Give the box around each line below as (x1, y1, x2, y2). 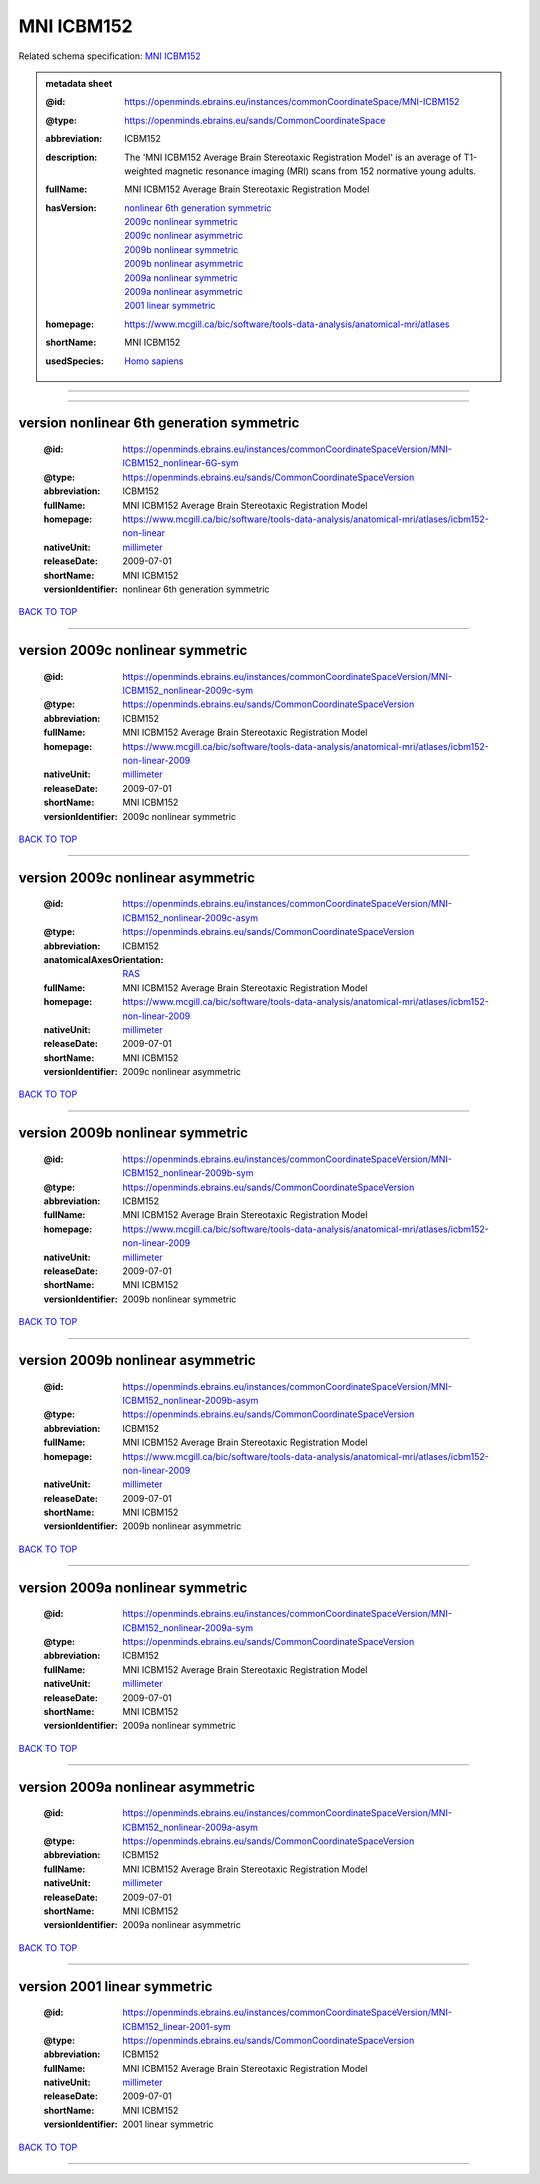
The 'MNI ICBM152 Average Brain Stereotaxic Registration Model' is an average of (124, 151, 462, 163)
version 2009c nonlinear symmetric (18, 642, 248, 659)
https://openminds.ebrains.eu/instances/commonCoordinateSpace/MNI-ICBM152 (124, 96, 460, 108)
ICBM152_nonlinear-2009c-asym (122, 911, 259, 924)
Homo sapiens (124, 355, 184, 367)
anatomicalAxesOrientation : (43, 953, 164, 965)
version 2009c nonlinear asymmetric (18, 869, 255, 886)
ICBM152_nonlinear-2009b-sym (122, 1167, 254, 1179)
